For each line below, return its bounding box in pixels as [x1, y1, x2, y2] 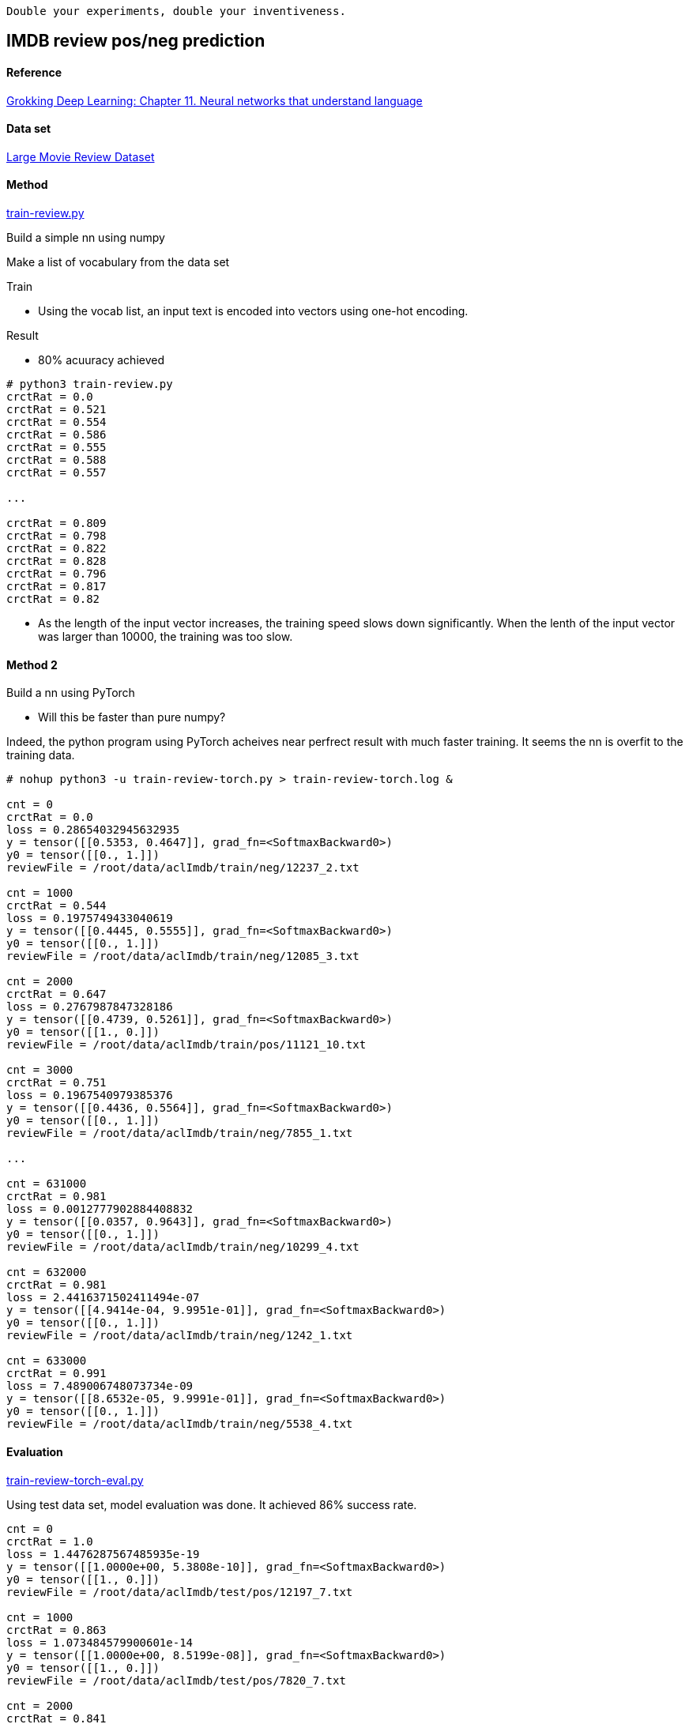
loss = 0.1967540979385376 [6, 1089, 173, 1102]
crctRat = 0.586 [6, 428, 107, 442]
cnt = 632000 [6, 1266, 87, 1279]
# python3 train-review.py [6, 378, 173, 391]
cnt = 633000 [6, 1354, 87, 1368]
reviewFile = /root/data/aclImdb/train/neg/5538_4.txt [6, 1417, 353, 1431]
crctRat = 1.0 [6, 1534, 93, 1548]
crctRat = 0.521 [6, 403, 107, 416]
